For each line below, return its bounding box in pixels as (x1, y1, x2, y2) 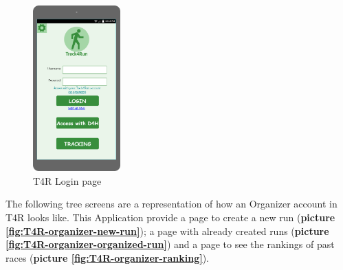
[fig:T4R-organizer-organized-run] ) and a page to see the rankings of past (5, 237, 335, 251)
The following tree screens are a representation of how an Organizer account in (5, 196, 338, 211)
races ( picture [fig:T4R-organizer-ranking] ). (5, 250, 210, 265)
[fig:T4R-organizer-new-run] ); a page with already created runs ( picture (5, 223, 329, 238)
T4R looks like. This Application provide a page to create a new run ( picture (5, 210, 335, 224)
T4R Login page (33, 173, 102, 188)
